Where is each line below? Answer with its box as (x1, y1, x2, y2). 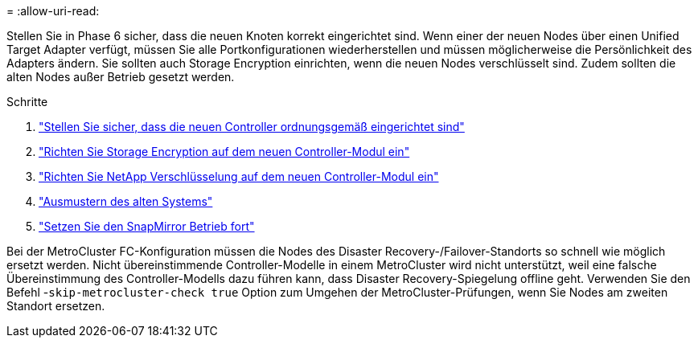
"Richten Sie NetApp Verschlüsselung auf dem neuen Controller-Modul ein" (39, 170, 439, 183)
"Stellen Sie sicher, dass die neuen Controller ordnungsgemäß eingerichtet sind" (39, 120, 465, 133)
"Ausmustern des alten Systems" (39, 195, 213, 208)
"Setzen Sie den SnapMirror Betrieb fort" (39, 219, 255, 233)
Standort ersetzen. (6, 299, 105, 313)
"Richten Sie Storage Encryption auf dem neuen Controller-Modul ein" (39, 145, 410, 158)
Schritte (6, 95, 48, 109)
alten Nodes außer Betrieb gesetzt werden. (6, 70, 235, 84)
